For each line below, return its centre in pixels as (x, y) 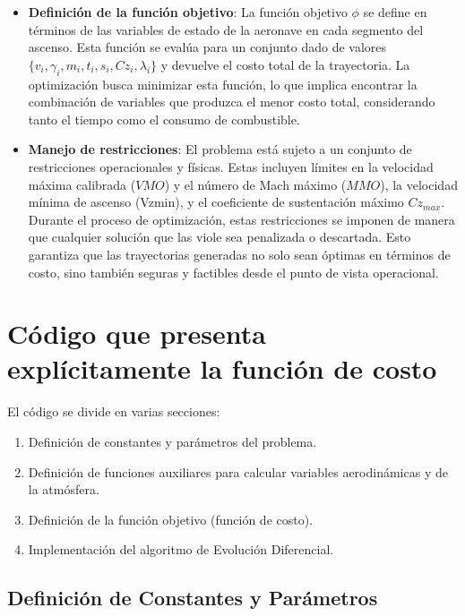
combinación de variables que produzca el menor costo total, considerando (232, 102)
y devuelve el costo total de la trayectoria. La (285, 64)
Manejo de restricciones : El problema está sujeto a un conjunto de (220, 149)
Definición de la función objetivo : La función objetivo (188, 12)
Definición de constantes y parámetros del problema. (172, 442)
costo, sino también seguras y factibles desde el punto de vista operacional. (233, 272)
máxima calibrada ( (82, 184)
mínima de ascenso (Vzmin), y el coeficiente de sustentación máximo (216, 202)
